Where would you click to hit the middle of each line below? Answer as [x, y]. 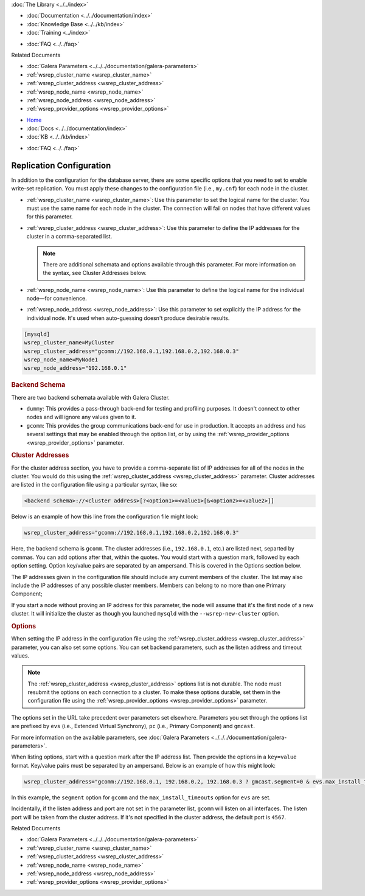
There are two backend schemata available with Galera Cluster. [91, 397]
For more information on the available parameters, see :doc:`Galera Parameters [110, 737]
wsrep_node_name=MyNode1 [61, 360]
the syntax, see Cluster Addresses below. [95, 273]
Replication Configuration [61, 165]
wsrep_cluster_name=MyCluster [69, 343]
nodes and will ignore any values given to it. [81, 417]
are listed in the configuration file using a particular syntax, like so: [94, 485]
